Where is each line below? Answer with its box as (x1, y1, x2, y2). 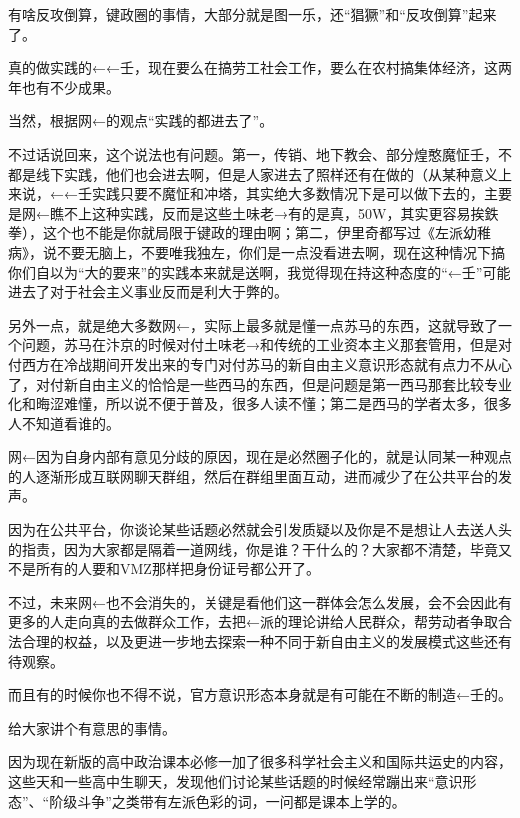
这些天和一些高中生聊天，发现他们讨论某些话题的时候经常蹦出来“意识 (8, 771, 463, 791)
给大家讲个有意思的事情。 (8, 717, 176, 738)
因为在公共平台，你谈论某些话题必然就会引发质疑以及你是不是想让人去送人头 (8, 519, 512, 540)
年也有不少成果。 (8, 76, 120, 97)
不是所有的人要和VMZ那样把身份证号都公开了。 (8, 558, 320, 579)
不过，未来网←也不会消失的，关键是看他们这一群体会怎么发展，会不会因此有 (8, 591, 512, 612)
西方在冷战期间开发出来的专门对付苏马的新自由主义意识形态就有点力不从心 (21, 353, 512, 374)
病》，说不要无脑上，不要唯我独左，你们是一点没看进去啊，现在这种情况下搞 (8, 241, 505, 262)
